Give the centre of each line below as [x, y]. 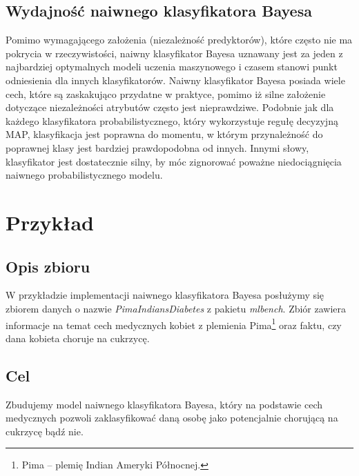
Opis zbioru [48, 266]
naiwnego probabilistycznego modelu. [84, 175]
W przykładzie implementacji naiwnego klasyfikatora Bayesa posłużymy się [165, 295]
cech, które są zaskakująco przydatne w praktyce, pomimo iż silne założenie [166, 93]
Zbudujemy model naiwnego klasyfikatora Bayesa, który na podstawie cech [164, 404]
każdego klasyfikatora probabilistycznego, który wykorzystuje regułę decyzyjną [172, 120]
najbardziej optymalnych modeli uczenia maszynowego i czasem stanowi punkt [172, 67]
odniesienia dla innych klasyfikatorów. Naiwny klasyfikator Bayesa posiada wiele [175, 80]
